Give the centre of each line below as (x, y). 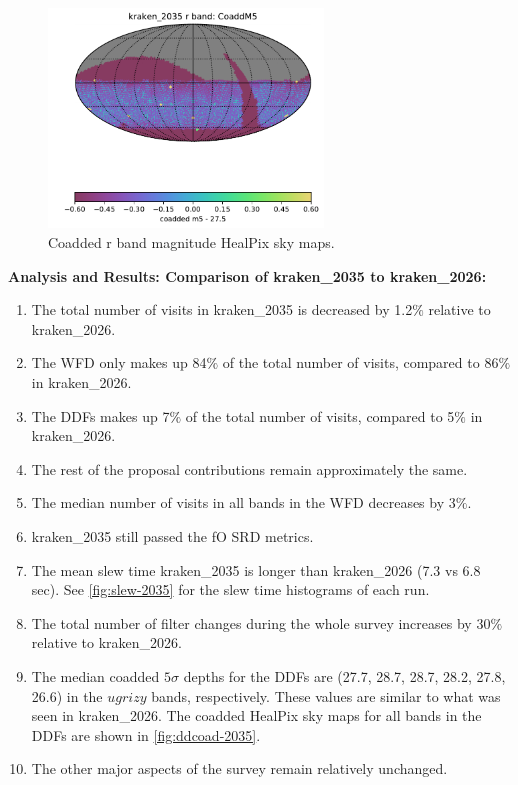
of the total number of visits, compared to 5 (320, 415)
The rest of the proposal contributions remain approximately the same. (249, 468)
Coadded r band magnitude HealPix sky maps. (191, 242)
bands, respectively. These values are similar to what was (326, 695)
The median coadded (95, 675)
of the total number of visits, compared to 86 (360, 362)
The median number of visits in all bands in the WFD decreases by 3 (243, 502)
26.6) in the (67, 695)
